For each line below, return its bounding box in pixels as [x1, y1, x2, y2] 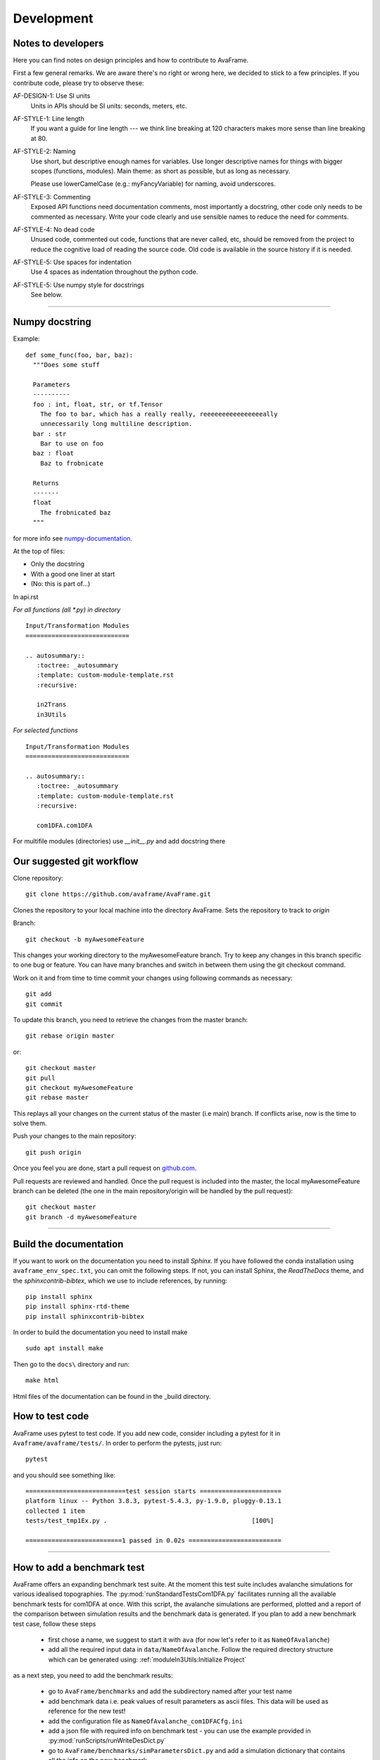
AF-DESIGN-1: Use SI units [13, 92, 91, 100]
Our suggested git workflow [13, 855, 139, 867]
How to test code [13, 1410, 89, 1422]
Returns [32, 479, 59, 487]
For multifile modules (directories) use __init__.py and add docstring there [13, 837, 226, 846]
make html [25, 1376, 59, 1385]
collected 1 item [25, 1507, 85, 1515]
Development [13, 11, 94, 26]
